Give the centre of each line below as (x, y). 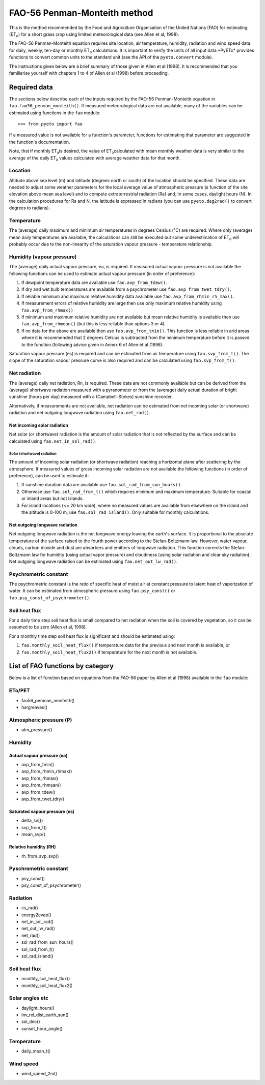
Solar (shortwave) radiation (33, 453)
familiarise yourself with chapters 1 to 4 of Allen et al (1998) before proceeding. (89, 73)
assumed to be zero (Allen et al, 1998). (48, 627)
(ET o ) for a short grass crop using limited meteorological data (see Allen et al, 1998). (94, 35)
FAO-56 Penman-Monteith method (81, 13)
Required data (31, 87)
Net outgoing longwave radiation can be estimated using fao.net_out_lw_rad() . (93, 561)
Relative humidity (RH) (33, 847)
